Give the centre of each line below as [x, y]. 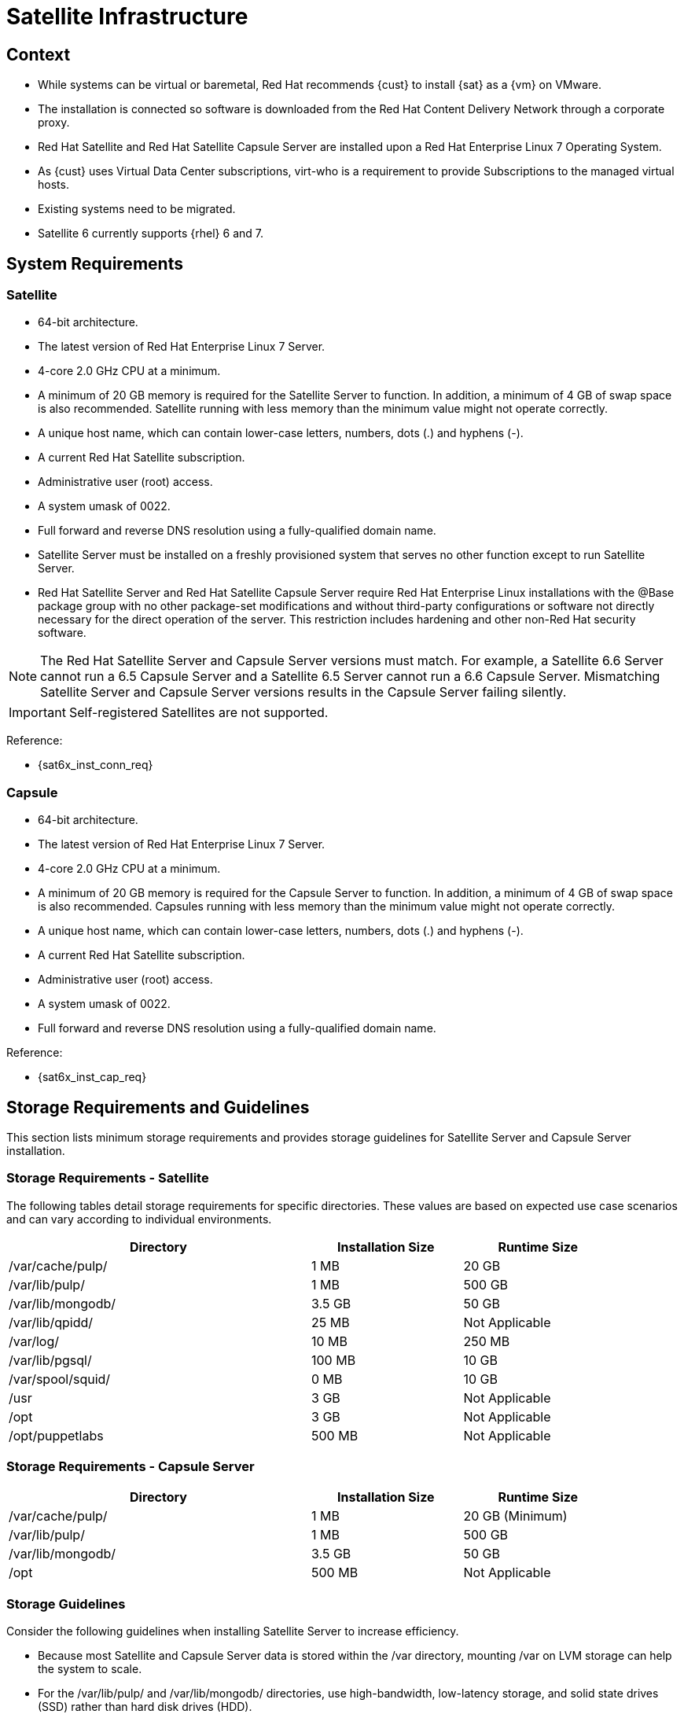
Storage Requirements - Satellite [108, 1178]
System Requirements [95, 263]
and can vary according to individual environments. [139, 1219]
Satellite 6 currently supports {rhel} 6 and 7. [151, 234]
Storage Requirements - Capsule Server [131, 1467]
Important [37, 713]
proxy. [54, 123]
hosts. [53, 185]
